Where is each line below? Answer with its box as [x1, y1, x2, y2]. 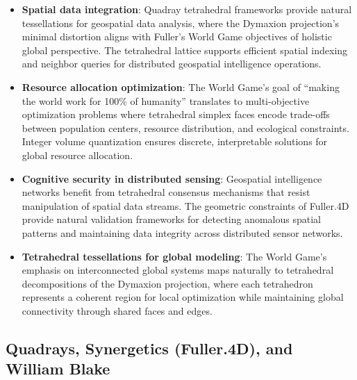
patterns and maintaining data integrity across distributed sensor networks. [22, 225, 343, 240]
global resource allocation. [22, 147, 133, 162]
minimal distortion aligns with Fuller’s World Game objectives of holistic [22, 29, 332, 44]
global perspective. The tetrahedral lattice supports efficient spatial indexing [22, 42, 348, 57]
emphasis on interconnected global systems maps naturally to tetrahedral [22, 263, 334, 277]
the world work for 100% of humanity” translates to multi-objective [22, 93, 310, 108]
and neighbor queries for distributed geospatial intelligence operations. [22, 56, 322, 71]
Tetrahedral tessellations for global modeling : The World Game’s [22, 249, 327, 263]
